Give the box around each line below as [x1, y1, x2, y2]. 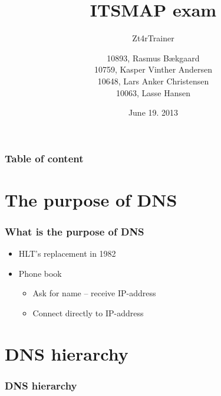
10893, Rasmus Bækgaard [107, 51, 200, 64]
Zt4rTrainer [132, 32, 174, 44]
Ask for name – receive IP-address [32, 287, 156, 299]
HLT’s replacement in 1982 [18, 247, 116, 260]
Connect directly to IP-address [32, 306, 144, 319]
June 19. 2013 [128, 106, 179, 119]
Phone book [18, 267, 62, 279]
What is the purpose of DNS [5, 224, 144, 238]
